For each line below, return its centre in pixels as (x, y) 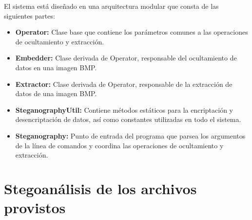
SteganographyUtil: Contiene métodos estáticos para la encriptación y (124, 110)
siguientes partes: (29, 15)
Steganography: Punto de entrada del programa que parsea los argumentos (130, 135)
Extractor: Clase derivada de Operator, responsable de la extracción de (124, 84)
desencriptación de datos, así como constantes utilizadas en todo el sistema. (128, 119)
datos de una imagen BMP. (56, 93)
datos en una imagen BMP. (56, 67)
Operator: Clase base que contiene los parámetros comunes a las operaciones (132, 32)
